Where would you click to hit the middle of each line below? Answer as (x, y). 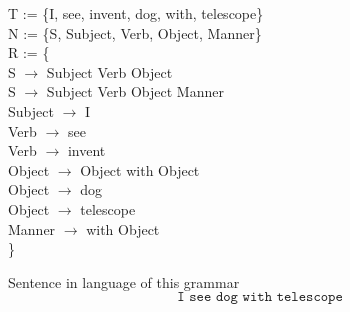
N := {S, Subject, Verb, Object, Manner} (135, 32)
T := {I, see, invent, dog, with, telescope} (136, 13)
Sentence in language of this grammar (124, 281)
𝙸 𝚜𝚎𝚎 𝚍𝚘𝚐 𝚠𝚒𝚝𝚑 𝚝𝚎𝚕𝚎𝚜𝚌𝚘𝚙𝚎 (260, 297)
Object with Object (140, 169)
